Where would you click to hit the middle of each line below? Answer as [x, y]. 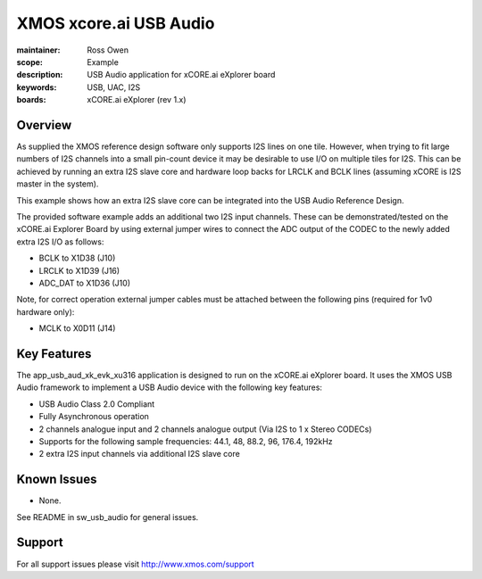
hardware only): [46, 311]
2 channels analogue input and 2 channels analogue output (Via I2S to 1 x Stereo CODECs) [205, 429]
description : [40, 75]
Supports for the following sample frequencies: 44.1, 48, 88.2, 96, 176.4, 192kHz [186, 441]
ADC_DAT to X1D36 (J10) [85, 283]
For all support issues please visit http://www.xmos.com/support [135, 564]
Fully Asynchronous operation [94, 417]
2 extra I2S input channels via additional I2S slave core [139, 454]
